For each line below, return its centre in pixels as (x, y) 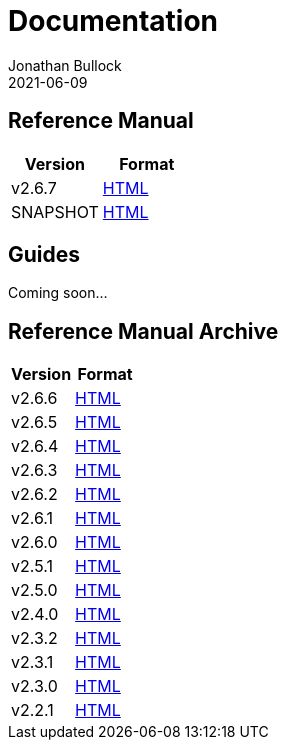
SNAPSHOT (55, 211)
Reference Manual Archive (143, 331)
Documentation (113, 21)
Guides (44, 255)
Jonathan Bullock (65, 65)
